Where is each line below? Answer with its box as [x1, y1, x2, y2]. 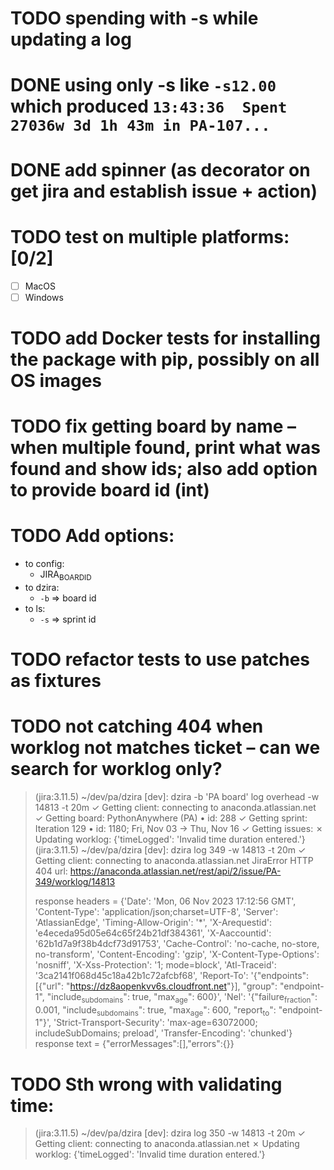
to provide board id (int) [10, 479, 210, 501]
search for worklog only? [10, 758, 223, 781]
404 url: [34, 865, 68, 877]
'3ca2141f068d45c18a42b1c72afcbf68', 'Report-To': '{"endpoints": [34, 969, 310, 981]
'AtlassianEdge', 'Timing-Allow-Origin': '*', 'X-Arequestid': [34, 916, 272, 928]
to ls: [24, 602, 46, 614]
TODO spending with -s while [10, 7, 259, 30]
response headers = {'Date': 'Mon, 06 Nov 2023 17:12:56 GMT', [34, 895, 297, 907]
